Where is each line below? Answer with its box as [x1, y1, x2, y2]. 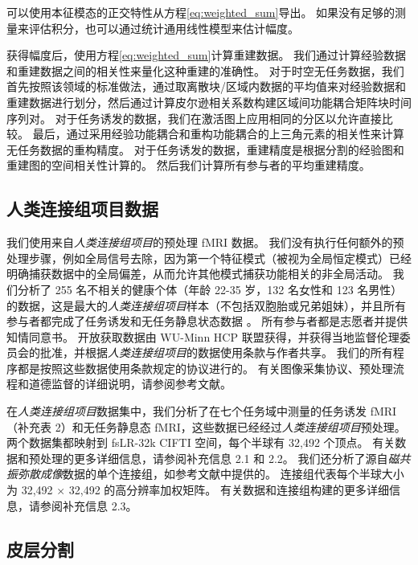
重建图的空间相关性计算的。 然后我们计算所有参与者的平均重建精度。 [6, 157, 371, 174]
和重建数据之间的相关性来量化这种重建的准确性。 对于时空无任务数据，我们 [6, 62, 404, 79]
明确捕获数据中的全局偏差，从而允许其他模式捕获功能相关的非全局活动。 [6, 265, 389, 282]
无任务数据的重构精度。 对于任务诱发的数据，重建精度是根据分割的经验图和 [6, 141, 404, 158]
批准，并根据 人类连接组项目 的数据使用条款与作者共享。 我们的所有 [39, 344, 393, 361]
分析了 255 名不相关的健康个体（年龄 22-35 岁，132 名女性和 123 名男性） [17, 280, 403, 297]
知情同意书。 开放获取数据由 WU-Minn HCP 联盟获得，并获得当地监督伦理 [6, 328, 400, 345]
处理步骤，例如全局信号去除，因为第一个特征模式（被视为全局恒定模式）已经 [6, 249, 412, 266]
